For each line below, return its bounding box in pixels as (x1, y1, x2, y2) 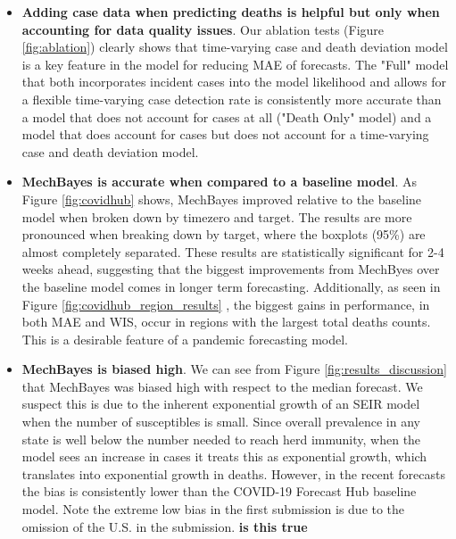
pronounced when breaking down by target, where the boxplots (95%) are (21, 225, 426, 244)
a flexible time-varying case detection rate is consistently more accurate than (21, 89, 442, 108)
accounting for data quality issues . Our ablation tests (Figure (21, 20, 385, 38)
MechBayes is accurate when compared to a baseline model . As (21, 172, 418, 191)
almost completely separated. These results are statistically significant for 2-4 (21, 242, 444, 261)
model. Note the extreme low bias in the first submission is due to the (21, 500, 405, 518)
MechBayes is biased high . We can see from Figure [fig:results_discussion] (21, 360, 447, 378)
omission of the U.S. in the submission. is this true (21, 517, 308, 535)
